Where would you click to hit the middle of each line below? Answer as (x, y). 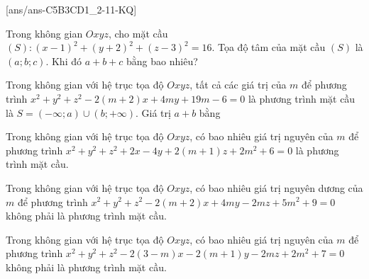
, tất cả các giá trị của (238, 85)
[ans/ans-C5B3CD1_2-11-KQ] (71, 9)
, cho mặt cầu (138, 33)
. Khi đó (64, 61)
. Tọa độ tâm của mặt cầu (269, 47)
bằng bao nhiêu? (162, 61)
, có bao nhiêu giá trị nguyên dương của (276, 187)
